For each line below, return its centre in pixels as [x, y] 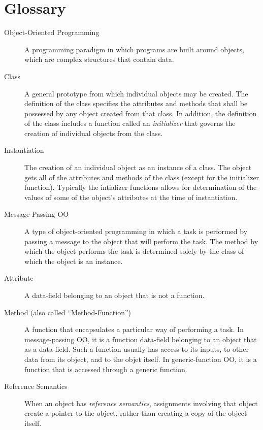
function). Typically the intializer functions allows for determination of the [141, 187]
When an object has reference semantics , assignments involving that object [141, 403]
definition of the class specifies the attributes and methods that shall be [136, 103]
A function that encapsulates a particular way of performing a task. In [134, 329]
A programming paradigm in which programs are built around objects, [134, 49]
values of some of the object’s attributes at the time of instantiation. [131, 197]
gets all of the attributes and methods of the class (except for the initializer [142, 177]
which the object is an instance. [74, 261]
